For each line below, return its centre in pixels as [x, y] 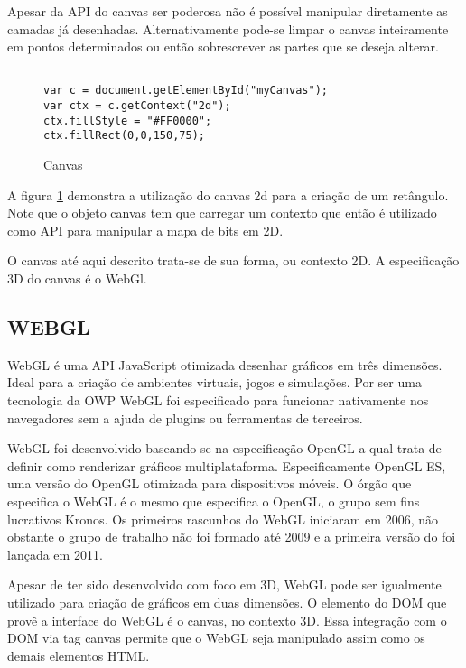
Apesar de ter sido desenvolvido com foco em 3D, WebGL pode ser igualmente [224, 584]
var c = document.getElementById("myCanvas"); [186, 91]
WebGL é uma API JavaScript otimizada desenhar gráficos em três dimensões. [225, 364]
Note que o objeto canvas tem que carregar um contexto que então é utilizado [222, 213]
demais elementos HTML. [79, 655]
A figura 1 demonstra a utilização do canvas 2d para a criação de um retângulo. [228, 195]
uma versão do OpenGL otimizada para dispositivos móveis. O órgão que [210, 483]
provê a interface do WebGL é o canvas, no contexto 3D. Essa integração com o [227, 620]
